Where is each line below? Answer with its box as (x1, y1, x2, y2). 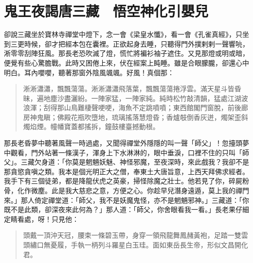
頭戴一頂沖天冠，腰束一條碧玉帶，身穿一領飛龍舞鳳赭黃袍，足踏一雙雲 (23, 230, 248, 240)
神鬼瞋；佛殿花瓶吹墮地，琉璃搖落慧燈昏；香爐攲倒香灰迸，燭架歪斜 (30, 112, 248, 122)
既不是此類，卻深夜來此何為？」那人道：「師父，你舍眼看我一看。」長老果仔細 (4, 204, 249, 214)
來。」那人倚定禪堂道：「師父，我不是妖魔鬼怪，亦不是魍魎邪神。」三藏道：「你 (4, 195, 249, 205)
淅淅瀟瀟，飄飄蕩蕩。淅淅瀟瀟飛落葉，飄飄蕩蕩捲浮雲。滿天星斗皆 (23, 83, 235, 94)
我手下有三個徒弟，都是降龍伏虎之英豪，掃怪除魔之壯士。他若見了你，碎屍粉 (4, 176, 249, 186)
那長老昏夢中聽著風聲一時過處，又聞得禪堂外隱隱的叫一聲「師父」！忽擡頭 (4, 138, 242, 148)
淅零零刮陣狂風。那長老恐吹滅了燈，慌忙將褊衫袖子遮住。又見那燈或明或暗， (4, 48, 249, 58)
